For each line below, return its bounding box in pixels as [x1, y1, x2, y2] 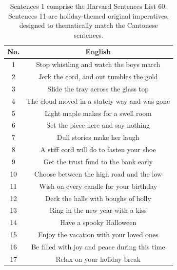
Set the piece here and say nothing [46, 120, 150, 130]
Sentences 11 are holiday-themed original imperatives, [8, 10, 169, 21]
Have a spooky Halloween [60, 217, 137, 227]
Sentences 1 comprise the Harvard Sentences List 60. [10, 1, 167, 11]
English [85, 46, 111, 57]
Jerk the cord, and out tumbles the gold [38, 71, 158, 82]
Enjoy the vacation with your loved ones [38, 229, 158, 240]
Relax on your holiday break [56, 253, 141, 264]
